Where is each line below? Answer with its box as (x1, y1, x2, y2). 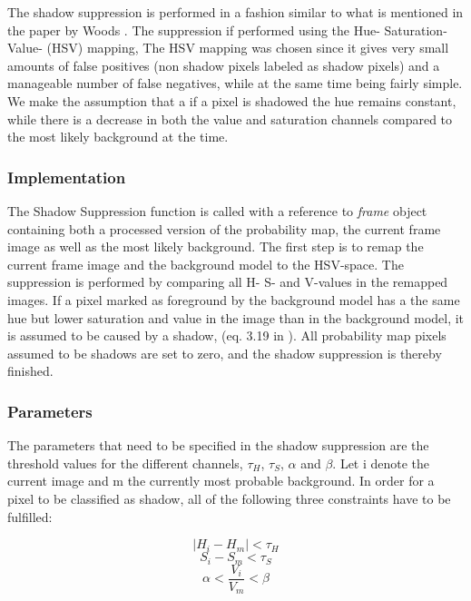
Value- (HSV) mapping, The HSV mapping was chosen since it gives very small (7, 38, 449, 57)
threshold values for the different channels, (7, 453, 243, 472)
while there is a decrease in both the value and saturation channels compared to (7, 109, 453, 128)
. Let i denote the (332, 453, 430, 472)
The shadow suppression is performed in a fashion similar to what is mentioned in (7, 3, 464, 21)
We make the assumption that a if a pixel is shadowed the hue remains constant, (7, 91, 456, 110)
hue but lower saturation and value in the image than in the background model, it (7, 308, 465, 327)
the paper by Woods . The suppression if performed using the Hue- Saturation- (7, 20, 447, 39)
